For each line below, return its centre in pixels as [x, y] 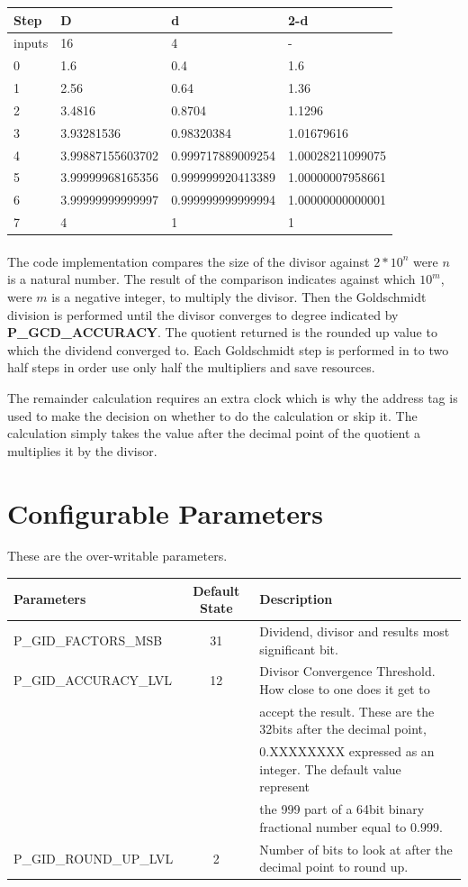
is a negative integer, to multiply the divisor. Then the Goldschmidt [239, 296]
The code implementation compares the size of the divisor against [189, 261]
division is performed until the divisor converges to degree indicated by [203, 314]
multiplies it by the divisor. [82, 450]
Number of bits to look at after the [356, 849]
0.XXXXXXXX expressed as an [347, 751]
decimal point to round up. [334, 867]
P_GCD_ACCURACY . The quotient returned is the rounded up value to [222, 332]
